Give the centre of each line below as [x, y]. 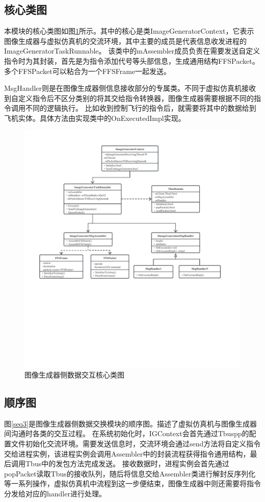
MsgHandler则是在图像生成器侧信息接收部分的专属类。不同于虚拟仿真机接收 [130, 88]
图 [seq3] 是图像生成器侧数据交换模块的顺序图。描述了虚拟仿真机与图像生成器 [130, 423]
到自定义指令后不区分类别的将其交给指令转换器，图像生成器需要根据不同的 [129, 98]
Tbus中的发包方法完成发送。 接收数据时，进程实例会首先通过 [127, 463]
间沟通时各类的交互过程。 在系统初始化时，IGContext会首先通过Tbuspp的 [127, 433]
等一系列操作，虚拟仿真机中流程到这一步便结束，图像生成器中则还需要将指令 [132, 483]
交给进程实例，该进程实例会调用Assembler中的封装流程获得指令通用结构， [127, 453]
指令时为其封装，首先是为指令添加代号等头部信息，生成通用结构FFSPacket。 [132, 60]
